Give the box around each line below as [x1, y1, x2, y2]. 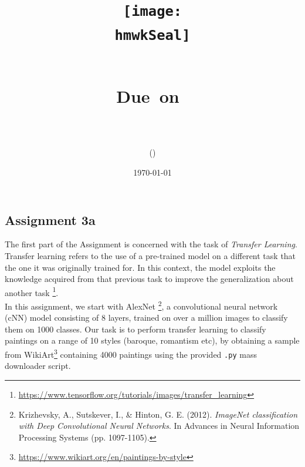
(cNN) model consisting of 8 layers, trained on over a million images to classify [5, 311, 288, 324]
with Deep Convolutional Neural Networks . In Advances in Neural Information [18, 419, 300, 432]
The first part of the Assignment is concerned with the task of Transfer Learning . [5, 238, 297, 250]
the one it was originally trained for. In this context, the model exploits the [5, 261, 276, 273]
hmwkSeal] [114, 26, 191, 43]
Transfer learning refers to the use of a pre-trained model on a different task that [5, 249, 296, 261]
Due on [116, 84, 179, 107]
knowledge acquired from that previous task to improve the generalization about [5, 273, 294, 285]
